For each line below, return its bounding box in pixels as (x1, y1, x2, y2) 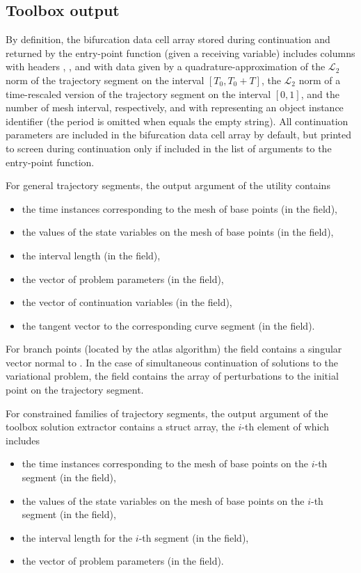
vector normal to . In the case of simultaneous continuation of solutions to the (6, 355, 339, 369)
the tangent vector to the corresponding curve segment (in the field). (22, 318, 315, 332)
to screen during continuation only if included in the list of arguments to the (6, 140, 332, 155)
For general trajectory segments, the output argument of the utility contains (6, 178, 330, 193)
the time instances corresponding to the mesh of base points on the (22, 456, 308, 471)
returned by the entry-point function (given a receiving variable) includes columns (6, 45, 355, 60)
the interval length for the (22, 530, 133, 544)
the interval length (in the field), (22, 248, 161, 262)
